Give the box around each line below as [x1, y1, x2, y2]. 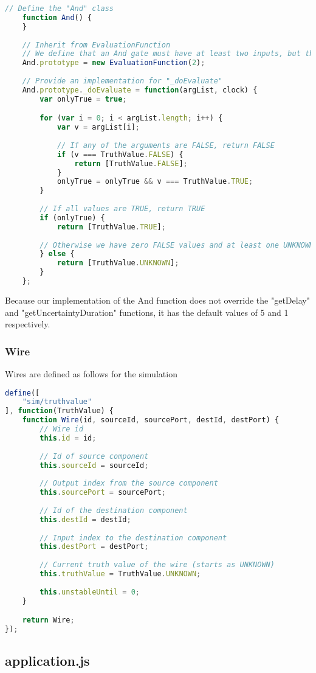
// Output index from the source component [39, 479, 218, 488]
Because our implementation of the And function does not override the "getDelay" [5, 293, 310, 306]
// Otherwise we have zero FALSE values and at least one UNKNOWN [39, 240, 314, 249]
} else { [39, 249, 75, 259]
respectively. [5, 318, 50, 330]
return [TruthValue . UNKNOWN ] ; [57, 259, 179, 268]
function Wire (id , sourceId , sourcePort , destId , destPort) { [22, 416, 280, 425]
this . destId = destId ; [39, 515, 131, 524]
